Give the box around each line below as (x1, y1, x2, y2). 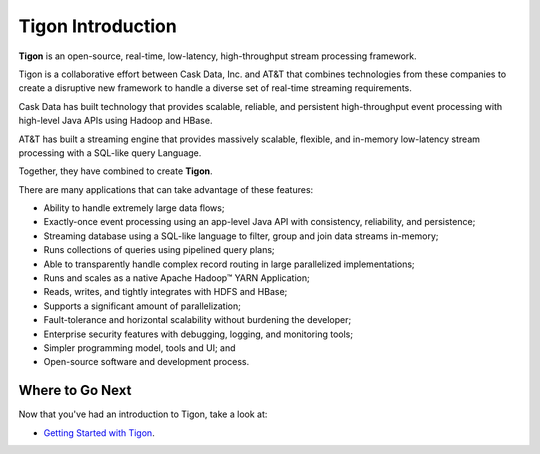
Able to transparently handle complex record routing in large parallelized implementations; (43, 258, 415, 270)
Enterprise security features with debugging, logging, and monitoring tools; (43, 328, 354, 340)
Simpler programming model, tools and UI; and (43, 341, 236, 354)
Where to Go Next (18, 382, 132, 399)
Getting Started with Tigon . (43, 426, 155, 439)
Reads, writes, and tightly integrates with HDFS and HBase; (43, 286, 288, 298)
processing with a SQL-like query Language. (18, 146, 202, 159)
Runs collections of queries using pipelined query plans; (43, 244, 275, 256)
